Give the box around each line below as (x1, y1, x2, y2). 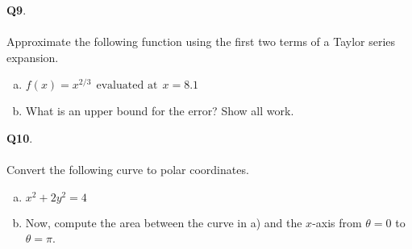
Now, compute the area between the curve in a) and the (25, 214, 302, 230)
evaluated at (96, 80, 158, 92)
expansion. (6, 48, 59, 65)
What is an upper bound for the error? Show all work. (25, 102, 294, 119)
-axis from (312, 214, 362, 230)
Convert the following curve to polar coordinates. (6, 161, 249, 178)
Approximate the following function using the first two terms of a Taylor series (6, 33, 396, 50)
